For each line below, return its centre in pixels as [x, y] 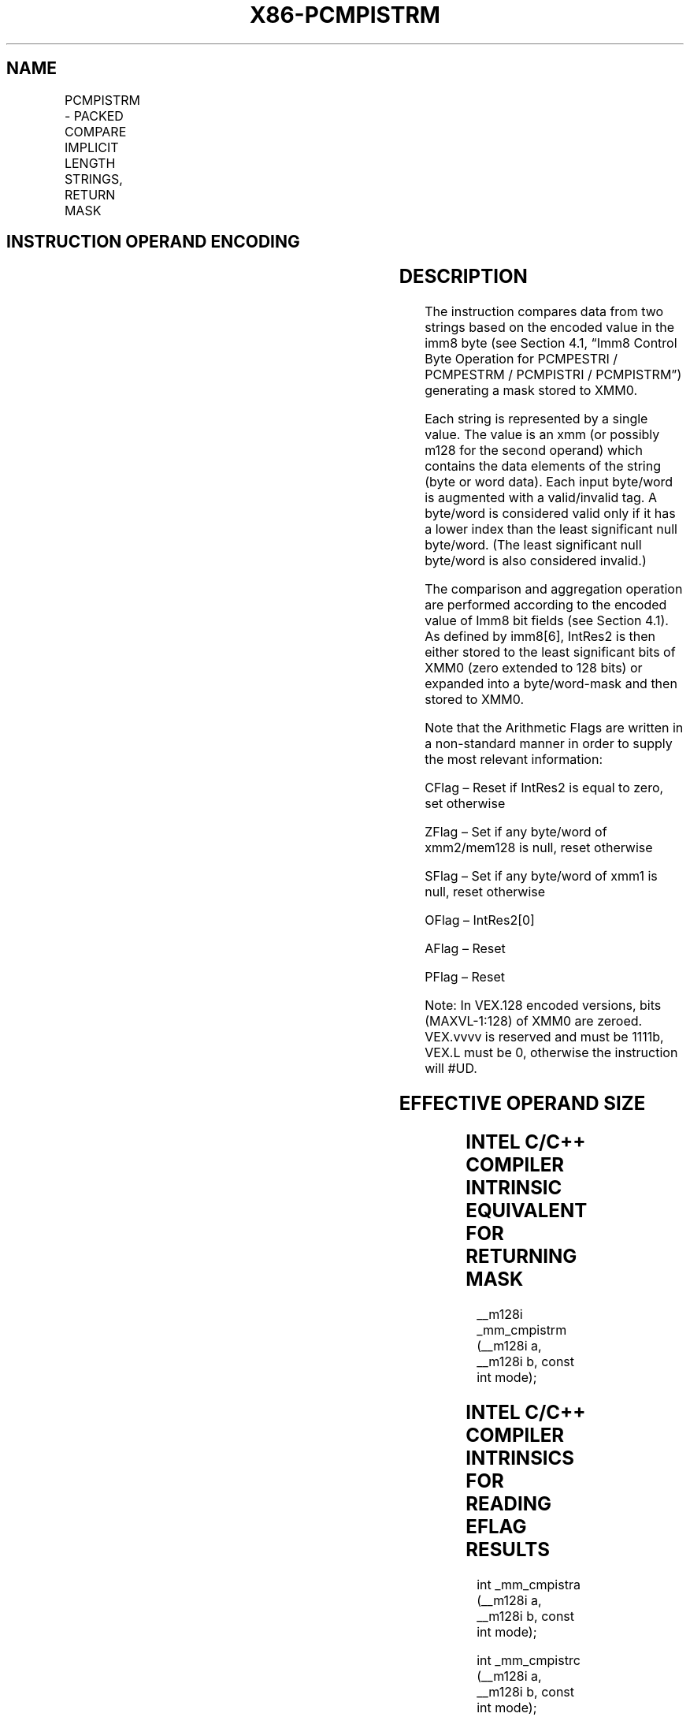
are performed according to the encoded [546, 605]
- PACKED [94, 115]
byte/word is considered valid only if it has [550, 514]
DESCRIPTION [463, 277]
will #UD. [451, 1069]
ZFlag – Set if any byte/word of [516, 832]
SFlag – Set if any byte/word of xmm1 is [541, 876]
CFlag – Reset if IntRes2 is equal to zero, [544, 788]
